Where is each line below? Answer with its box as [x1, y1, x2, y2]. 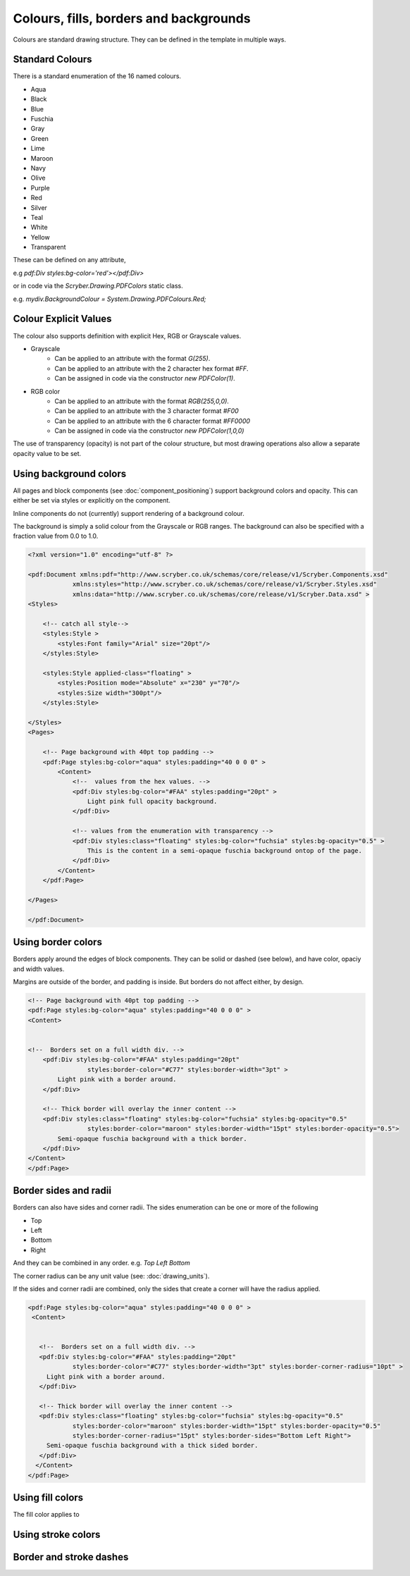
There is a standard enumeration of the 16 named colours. [13, 72, 182, 80]
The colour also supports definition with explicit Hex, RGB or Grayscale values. [13, 331, 242, 340]
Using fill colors [13, 1491, 84, 1503]
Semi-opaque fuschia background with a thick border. [57, 1135, 247, 1143]
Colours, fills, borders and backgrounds [13, 11, 251, 26]
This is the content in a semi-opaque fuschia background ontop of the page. [87, 847, 363, 855]
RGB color [30, 387, 61, 395]
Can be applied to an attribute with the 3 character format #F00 [54, 407, 239, 415]
